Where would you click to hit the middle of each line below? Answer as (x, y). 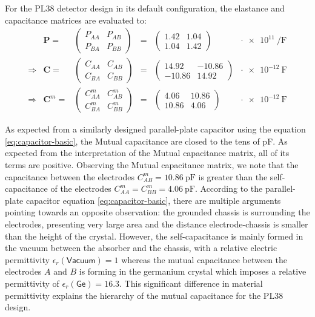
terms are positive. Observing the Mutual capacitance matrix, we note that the (152, 165)
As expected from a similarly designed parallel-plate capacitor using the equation (155, 129)
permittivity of (32, 283)
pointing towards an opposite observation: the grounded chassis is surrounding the (157, 212)
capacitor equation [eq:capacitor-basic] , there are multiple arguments (153, 200)
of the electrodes (81, 188)
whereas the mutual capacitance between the (204, 259)
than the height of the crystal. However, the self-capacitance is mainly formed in (154, 236)
